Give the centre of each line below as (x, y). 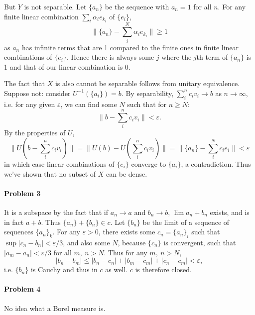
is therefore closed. (163, 269)
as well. (117, 269)
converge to (149, 164)
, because (132, 242)
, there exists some (127, 232)
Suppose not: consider (37, 93)
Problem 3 (22, 193)
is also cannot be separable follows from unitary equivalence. (147, 83)
